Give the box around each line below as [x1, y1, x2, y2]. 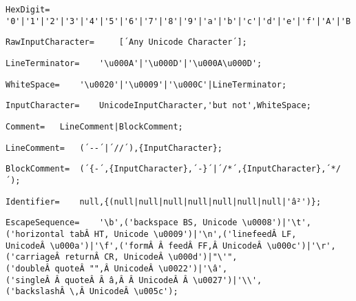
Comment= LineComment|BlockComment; [6, 121, 183, 132]
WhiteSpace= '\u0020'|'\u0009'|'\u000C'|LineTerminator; [6, 79, 287, 90]
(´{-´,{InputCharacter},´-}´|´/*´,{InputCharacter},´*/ [79, 164, 341, 174]
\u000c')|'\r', [266, 240, 336, 251]
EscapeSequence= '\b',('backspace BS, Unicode [6, 218, 238, 228]
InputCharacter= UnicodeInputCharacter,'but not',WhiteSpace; [6, 101, 311, 111]
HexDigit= [6, 5, 50, 14]
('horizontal [6, 229, 65, 239]
